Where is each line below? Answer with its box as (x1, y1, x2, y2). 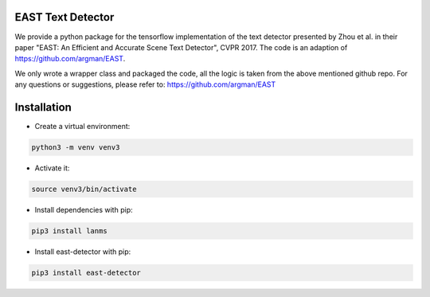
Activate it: (34, 163, 70, 173)
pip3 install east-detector (31, 268, 141, 277)
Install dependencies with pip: (34, 205, 133, 214)
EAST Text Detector (14, 10, 115, 24)
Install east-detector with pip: (34, 247, 131, 256)
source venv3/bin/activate (31, 184, 137, 193)
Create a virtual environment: (34, 121, 131, 131)
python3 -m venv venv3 (31, 143, 120, 151)
